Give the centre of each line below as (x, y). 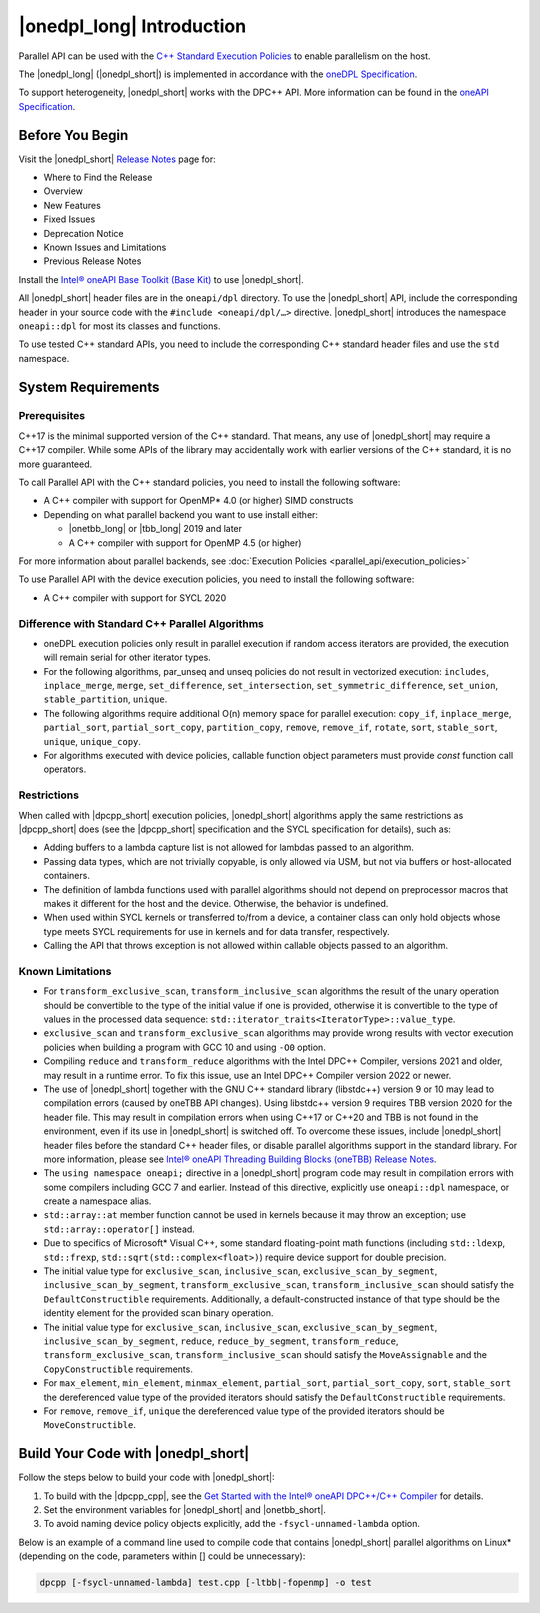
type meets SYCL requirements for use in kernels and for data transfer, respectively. (216, 931)
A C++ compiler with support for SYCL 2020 (135, 597)
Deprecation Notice (83, 233)
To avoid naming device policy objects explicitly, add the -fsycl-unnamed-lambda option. (231, 1524)
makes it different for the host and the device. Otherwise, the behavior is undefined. (216, 903)
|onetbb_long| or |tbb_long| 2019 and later (155, 529)
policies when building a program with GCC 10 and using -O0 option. (185, 1047)
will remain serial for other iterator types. (127, 657)
